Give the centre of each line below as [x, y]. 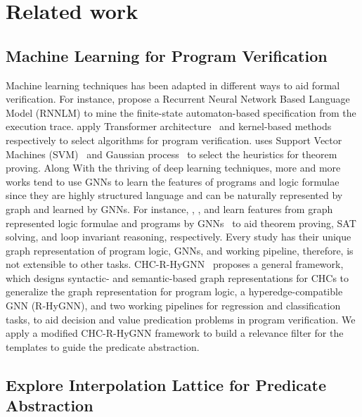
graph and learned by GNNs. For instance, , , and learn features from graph [169, 208]
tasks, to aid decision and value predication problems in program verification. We [181, 319]
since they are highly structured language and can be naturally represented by [174, 195]
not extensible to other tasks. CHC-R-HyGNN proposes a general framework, [175, 264]
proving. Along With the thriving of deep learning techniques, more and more [173, 168]
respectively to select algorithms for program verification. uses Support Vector [174, 140]
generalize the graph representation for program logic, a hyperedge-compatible [174, 291]
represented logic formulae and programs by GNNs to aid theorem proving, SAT [181, 223]
